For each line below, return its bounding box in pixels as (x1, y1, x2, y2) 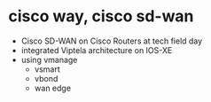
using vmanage (20, 54, 78, 65)
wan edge (34, 82, 72, 93)
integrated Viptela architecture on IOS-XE (20, 44, 173, 55)
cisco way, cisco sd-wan (8, 6, 194, 27)
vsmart (34, 64, 61, 75)
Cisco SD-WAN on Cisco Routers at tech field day (20, 35, 203, 46)
